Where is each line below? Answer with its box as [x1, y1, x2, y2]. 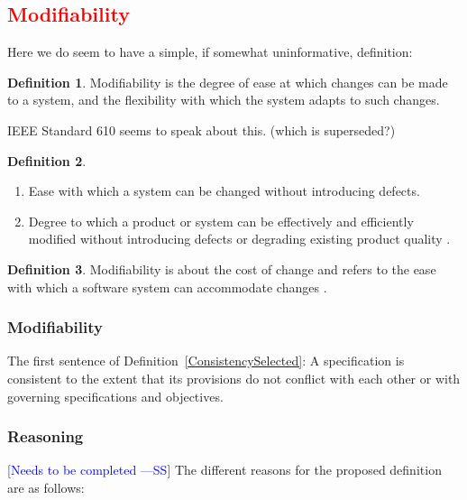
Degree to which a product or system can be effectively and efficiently [28, 211, 414, 230]
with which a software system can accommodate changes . [7, 277, 327, 296]
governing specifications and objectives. [7, 386, 224, 405]
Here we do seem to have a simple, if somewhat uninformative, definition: [7, 42, 413, 61]
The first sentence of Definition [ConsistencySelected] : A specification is [7, 351, 405, 370]
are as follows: [7, 477, 85, 496]
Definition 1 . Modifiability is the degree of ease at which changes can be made [7, 72, 448, 91]
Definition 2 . [7, 151, 87, 170]
